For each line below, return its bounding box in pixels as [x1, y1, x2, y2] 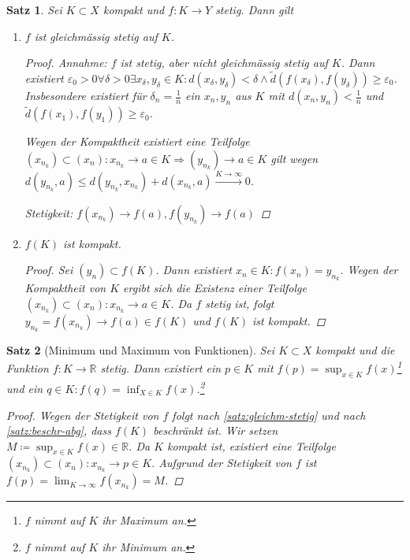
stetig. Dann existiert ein [100, 360, 222, 376]
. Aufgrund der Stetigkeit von [151, 454, 292, 471]
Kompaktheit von [24, 280, 106, 296]
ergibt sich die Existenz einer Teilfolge [123, 280, 307, 296]
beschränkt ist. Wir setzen [153, 422, 278, 439]
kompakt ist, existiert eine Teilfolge [167, 437, 336, 454]
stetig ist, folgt [205, 295, 274, 311]
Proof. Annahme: [24, 54, 107, 71]
